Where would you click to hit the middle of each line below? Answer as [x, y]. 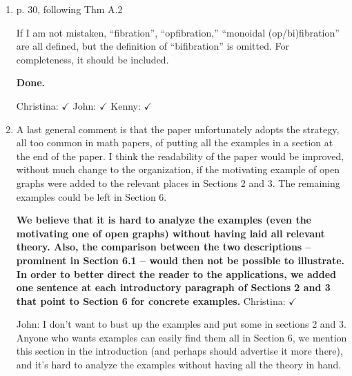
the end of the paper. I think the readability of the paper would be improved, [180, 156]
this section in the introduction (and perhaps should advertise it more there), [179, 351]
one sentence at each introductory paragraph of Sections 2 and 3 [173, 287]
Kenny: [126, 105]
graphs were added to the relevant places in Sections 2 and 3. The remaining [178, 182]
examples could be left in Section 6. [91, 196]
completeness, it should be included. [92, 59]
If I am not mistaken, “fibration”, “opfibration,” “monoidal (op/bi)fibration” [178, 32]
